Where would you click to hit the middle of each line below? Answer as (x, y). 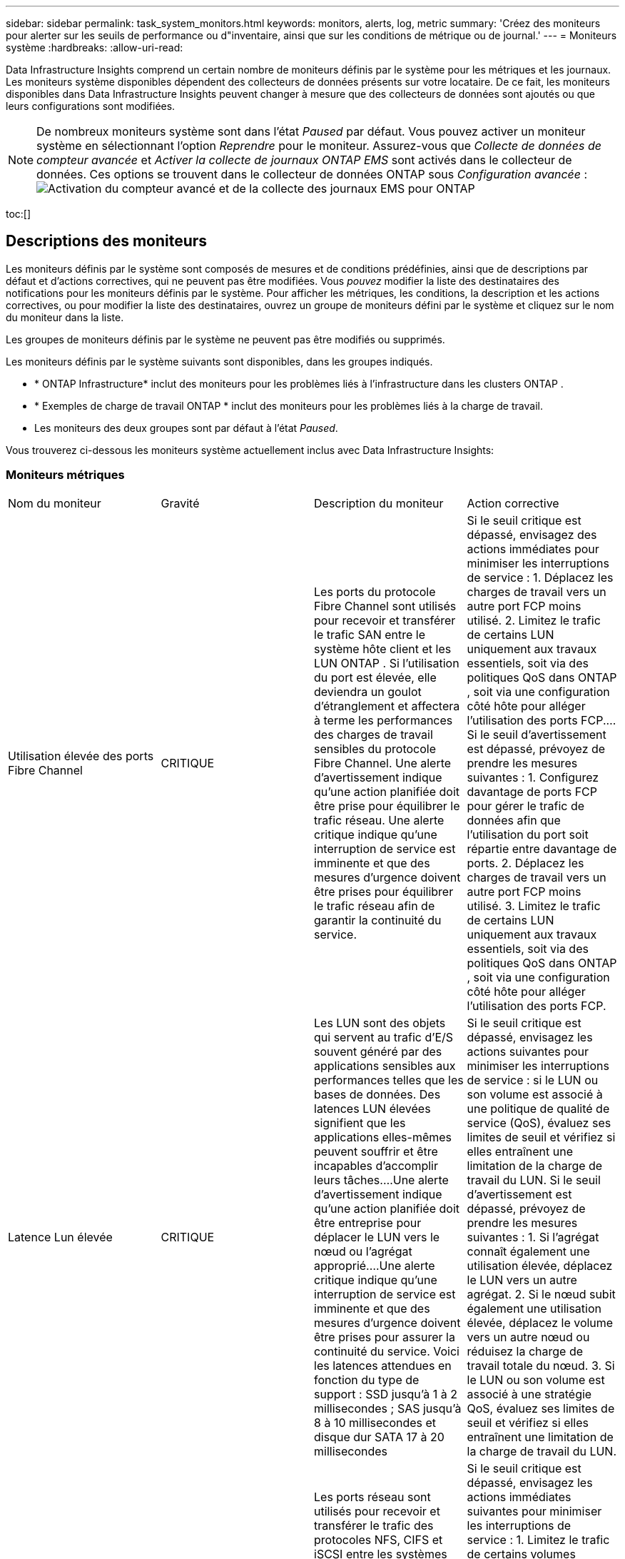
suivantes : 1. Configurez (533, 777)
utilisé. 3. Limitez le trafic (534, 905)
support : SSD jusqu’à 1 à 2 (386, 1394)
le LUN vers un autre (522, 1280)
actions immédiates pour (533, 549)
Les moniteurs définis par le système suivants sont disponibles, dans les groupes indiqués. (219, 361)
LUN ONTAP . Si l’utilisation (387, 663)
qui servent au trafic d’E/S (384, 1037)
